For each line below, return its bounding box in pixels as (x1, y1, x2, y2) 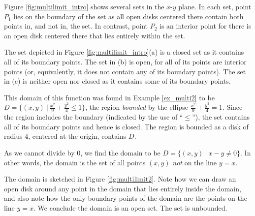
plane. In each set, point (178, 1, 252, 11)
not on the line (172, 157, 217, 167)
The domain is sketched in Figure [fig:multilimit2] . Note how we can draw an (4, 174, 236, 184)
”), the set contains (192, 112, 250, 122)
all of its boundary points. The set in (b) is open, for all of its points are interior (4, 56, 247, 66)
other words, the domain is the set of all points (4, 157, 146, 167)
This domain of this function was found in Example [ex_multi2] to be (4, 92, 215, 102)
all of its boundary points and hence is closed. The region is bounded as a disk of (4, 121, 249, 131)
